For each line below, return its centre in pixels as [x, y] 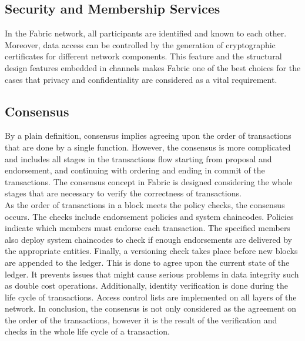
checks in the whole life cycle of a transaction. [87, 331]
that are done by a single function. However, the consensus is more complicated [148, 147]
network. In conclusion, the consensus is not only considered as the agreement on [151, 308]
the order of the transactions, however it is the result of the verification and [141, 320]
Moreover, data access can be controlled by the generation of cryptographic [140, 44]
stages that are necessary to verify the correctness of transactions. [123, 193]
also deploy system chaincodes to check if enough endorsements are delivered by [148, 239]
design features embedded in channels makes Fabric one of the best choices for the [153, 67]
